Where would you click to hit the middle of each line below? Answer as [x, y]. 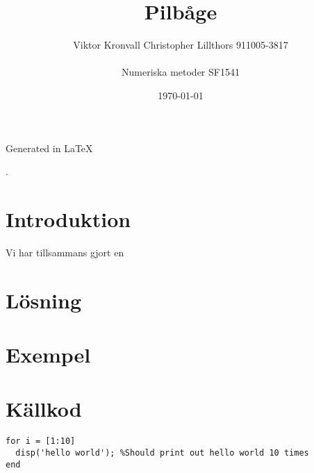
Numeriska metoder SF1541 [181, 72]
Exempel [48, 354]
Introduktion [68, 218]
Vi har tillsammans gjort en [65, 252]
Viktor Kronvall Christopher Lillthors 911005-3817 [181, 45]
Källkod [44, 409]
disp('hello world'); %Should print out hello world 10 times [162, 453]
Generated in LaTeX [49, 148]
